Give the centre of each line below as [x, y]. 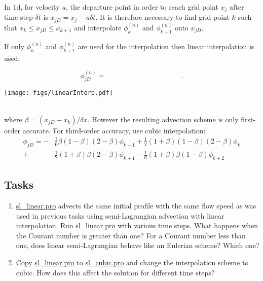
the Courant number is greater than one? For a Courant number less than [131, 235]
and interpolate [98, 27]
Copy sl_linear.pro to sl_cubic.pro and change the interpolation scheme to [132, 262]
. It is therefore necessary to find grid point [162, 17]
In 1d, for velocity [32, 7]
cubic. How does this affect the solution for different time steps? [115, 272]
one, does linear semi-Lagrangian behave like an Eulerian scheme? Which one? [138, 245]
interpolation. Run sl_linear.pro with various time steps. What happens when [137, 225]
